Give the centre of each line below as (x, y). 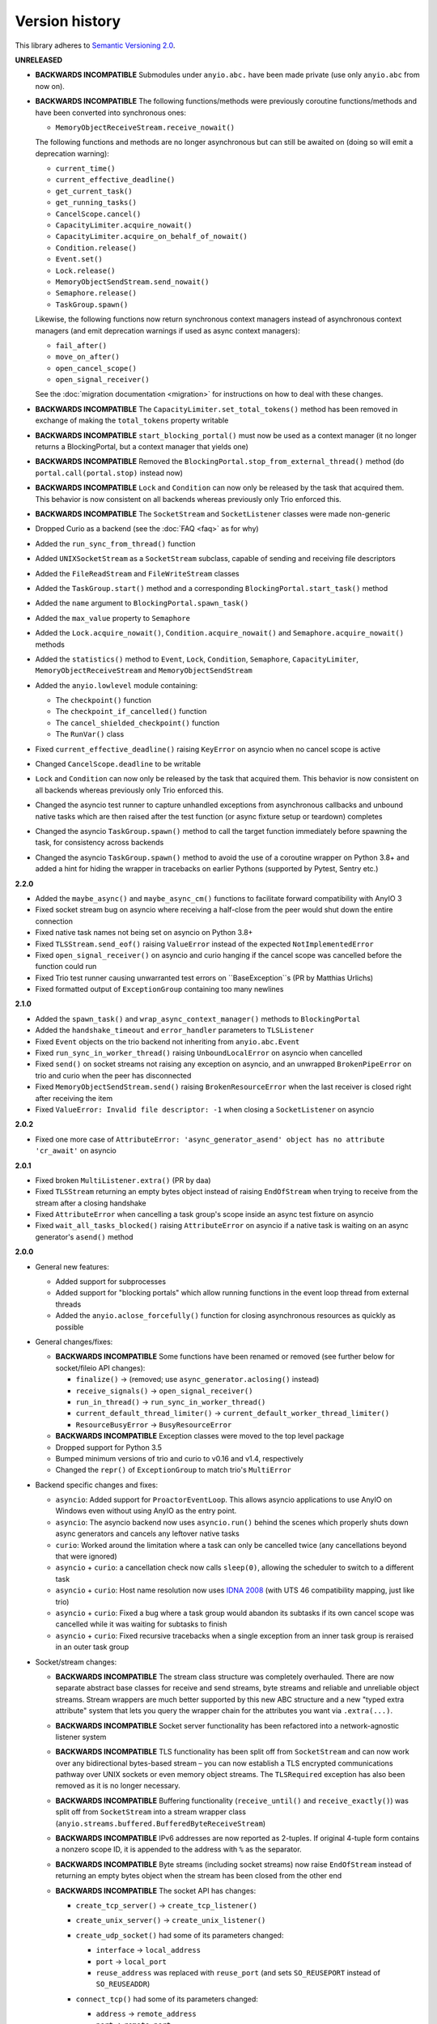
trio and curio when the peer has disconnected (113, 1075)
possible (70, 1327)
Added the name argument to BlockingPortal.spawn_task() (142, 603)
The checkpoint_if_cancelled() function (131, 712)
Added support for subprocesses (110, 1282)
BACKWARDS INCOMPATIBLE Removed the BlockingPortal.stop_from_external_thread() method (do (220, 461)
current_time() (86, 169)
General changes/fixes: (74, 1342)
